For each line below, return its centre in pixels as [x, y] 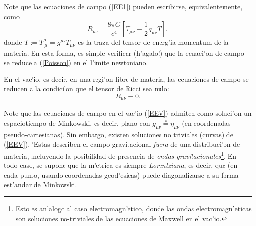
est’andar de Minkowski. [41, 184]
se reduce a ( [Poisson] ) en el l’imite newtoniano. [76, 62]
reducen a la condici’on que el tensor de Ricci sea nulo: [87, 88]
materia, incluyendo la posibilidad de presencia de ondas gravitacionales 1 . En [120, 155]
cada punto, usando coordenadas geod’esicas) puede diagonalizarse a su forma [121, 175]
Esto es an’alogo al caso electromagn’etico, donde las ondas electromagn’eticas [133, 209]
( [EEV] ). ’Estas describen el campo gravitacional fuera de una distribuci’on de [122, 144]
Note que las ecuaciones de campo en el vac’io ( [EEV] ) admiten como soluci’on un [128, 113]
